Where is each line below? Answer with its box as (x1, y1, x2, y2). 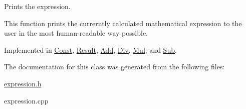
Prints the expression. (4, 1, 71, 11)
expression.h (4, 78, 42, 88)
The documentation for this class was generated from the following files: (4, 61, 225, 72)
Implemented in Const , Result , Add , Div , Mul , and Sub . (4, 44, 177, 55)
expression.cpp (4, 95, 49, 105)
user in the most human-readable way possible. (4, 28, 148, 38)
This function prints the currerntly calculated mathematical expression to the (4, 18, 242, 28)
